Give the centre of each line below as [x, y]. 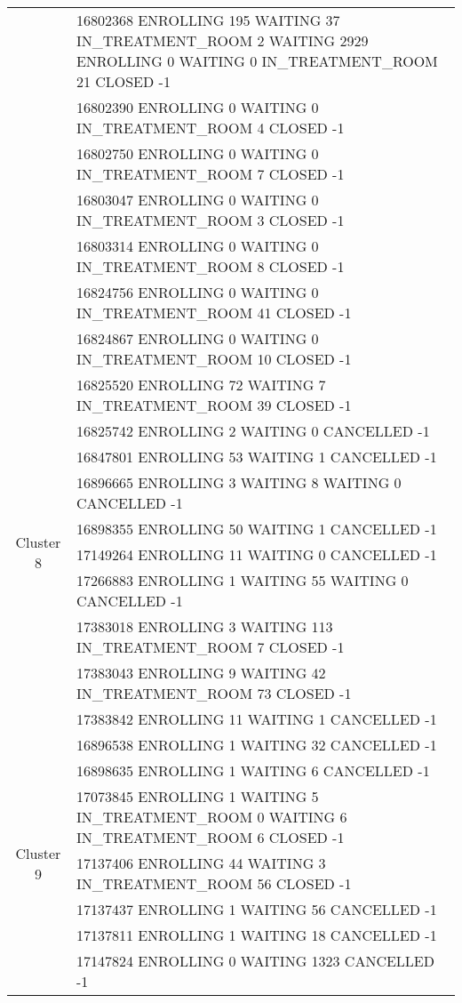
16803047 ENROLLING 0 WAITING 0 [197, 200]
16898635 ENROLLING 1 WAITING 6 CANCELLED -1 [253, 770]
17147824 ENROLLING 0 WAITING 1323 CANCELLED [255, 961]
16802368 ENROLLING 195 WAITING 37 [208, 20]
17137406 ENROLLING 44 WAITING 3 [201, 863]
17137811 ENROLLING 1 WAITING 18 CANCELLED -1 [256, 935]
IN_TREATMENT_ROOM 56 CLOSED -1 [214, 883]
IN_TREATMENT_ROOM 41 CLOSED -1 [214, 313]
